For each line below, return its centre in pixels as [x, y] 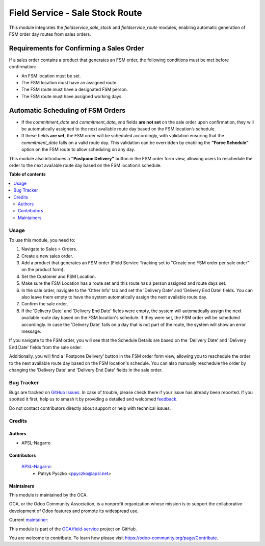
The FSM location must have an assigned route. [69, 83]
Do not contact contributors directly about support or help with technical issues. [90, 408]
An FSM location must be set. [51, 75]
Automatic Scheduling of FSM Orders [67, 110]
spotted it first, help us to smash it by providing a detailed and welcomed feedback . [93, 399]
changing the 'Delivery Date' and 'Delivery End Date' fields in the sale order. [86, 370]
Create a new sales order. [47, 256]
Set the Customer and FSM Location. [59, 276]
